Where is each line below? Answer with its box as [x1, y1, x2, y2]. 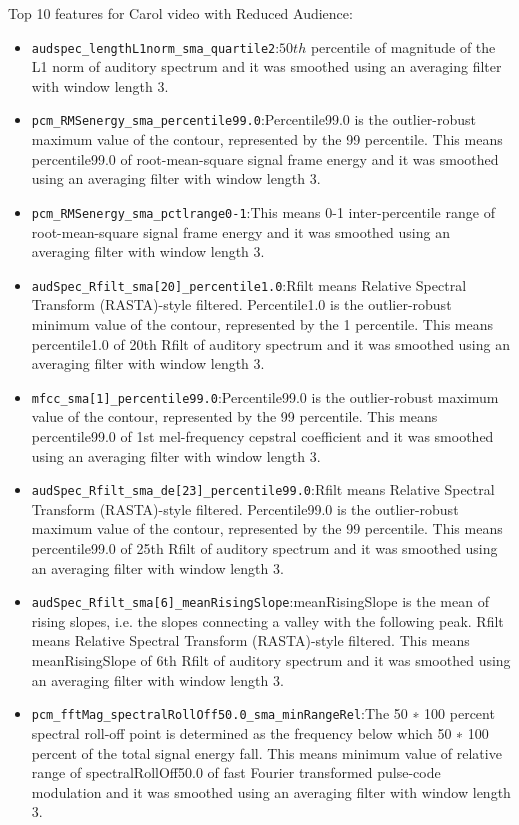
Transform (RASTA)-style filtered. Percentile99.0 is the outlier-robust [31, 498, 459, 519]
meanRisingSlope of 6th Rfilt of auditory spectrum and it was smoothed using [31, 650, 511, 671]
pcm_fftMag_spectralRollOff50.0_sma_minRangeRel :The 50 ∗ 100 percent [31, 703, 495, 724]
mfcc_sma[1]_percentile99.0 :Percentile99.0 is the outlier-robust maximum [31, 386, 499, 407]
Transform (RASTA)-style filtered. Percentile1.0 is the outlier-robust [31, 294, 452, 315]
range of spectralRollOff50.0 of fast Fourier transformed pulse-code [31, 762, 441, 783]
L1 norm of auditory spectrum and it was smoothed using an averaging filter [31, 56, 502, 77]
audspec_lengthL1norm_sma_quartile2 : [31, 36, 280, 57]
